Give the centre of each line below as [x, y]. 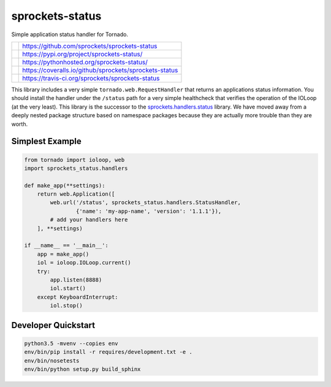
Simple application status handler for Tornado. [70, 34]
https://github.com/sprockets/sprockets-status [90, 46]
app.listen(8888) [76, 280]
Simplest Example [47, 141]
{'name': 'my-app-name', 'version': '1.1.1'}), [149, 211]
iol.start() [68, 289]
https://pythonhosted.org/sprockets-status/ [85, 62]
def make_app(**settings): [65, 185]
